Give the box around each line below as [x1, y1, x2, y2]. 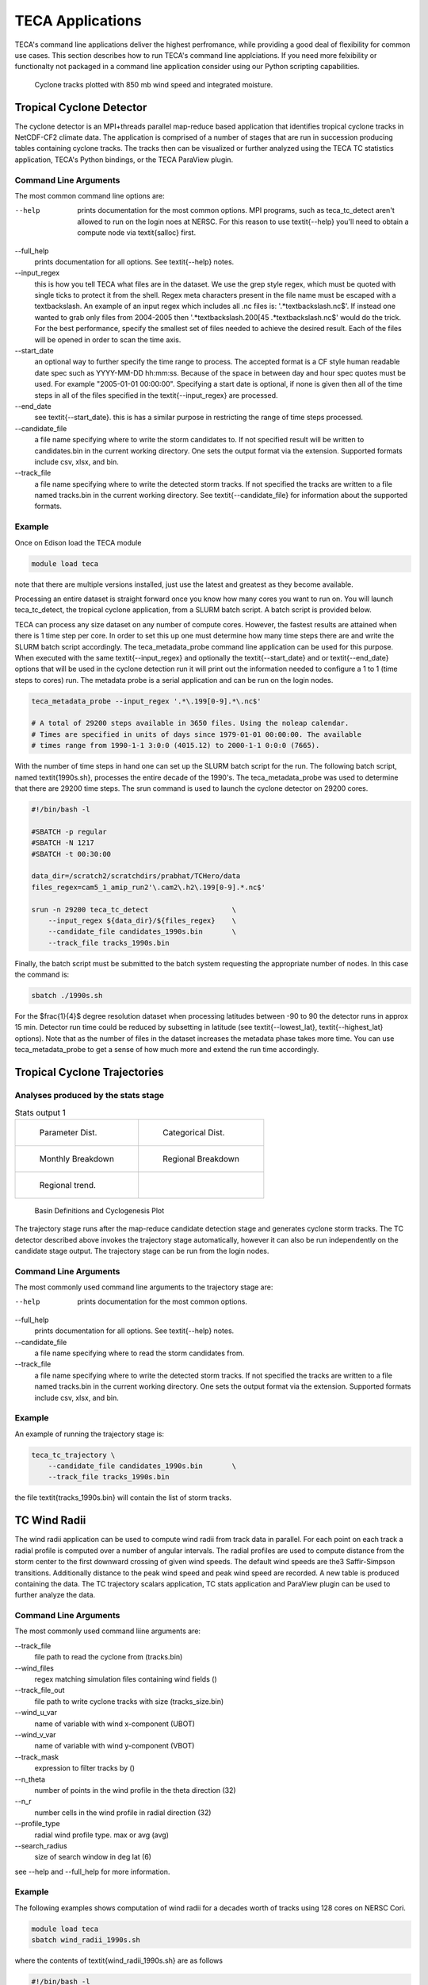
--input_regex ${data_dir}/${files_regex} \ [48, 915, 237, 925]
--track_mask [14, 1752, 59, 1762]
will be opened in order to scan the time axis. [34, 334, 182, 345]
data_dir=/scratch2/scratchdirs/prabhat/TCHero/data [31, 872, 241, 881]
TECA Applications [14, 12, 142, 29]
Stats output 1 [14, 1107, 67, 1118]
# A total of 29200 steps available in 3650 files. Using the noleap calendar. [31, 719, 350, 728]
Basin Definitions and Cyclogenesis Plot [34, 1205, 165, 1215]
